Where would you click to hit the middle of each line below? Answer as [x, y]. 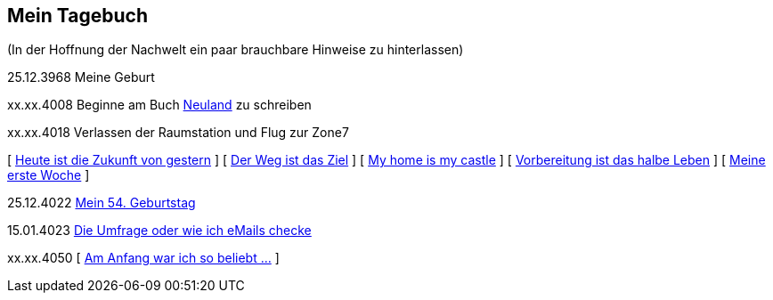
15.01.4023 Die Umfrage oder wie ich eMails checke [159, 231]
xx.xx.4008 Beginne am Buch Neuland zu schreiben [159, 105]
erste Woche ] [49, 175]
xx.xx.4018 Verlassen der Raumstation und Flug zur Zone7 [178, 133]
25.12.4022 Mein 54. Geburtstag [102, 203]
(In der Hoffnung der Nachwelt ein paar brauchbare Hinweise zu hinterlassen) [236, 50]
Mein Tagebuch [78, 16]
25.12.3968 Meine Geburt [81, 77]
